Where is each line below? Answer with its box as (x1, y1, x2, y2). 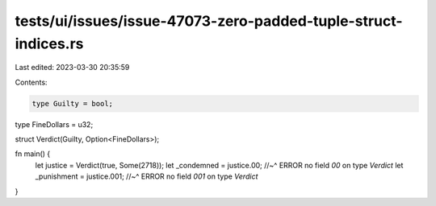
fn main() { (15, 149, 51, 159)
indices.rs (15, 35, 84, 52)
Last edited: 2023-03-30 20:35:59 (15, 63, 130, 72)
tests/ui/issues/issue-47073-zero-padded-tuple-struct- (15, 12, 403, 30)
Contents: (15, 77, 48, 87)
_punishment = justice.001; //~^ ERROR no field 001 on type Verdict (35, 171, 258, 181)
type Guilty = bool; (31, 99, 113, 108)
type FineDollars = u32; (15, 119, 94, 129)
